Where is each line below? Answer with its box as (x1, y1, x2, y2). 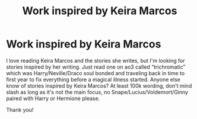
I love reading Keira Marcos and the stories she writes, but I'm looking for (6, 57, 185, 64)
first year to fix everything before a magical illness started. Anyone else (6, 76, 181, 83)
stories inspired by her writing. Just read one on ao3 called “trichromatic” (6, 63, 186, 70)
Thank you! (6, 106, 34, 113)
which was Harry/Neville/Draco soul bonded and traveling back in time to (6, 69, 185, 76)
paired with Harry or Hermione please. (6, 95, 100, 102)
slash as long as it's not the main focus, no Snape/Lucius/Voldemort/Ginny (6, 88, 189, 95)
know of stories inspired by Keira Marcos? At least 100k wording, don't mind (6, 82, 192, 89)
